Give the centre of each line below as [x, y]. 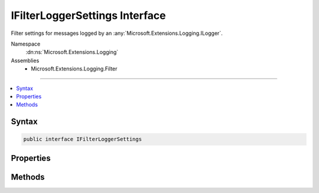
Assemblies [25, 60]
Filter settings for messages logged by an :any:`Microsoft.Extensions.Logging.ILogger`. [117, 33]
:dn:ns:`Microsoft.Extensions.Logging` [72, 52]
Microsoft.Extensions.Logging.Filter [74, 69]
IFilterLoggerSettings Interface [89, 15]
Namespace [26, 44]
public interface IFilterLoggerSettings [82, 139]
